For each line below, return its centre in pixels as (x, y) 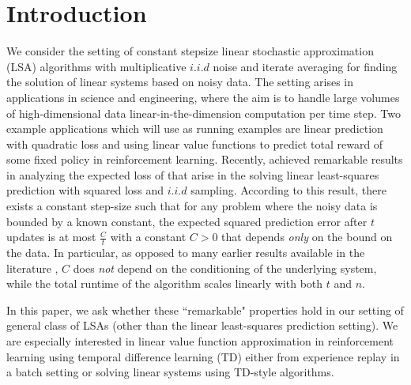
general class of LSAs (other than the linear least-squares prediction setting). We (202, 325)
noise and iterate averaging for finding (305, 66)
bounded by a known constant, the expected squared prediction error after (187, 221)
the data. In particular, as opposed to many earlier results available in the (186, 253)
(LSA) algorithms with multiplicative (96, 66)
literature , (32, 268)
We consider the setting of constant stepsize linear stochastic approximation (190, 51)
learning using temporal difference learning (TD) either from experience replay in (203, 356)
